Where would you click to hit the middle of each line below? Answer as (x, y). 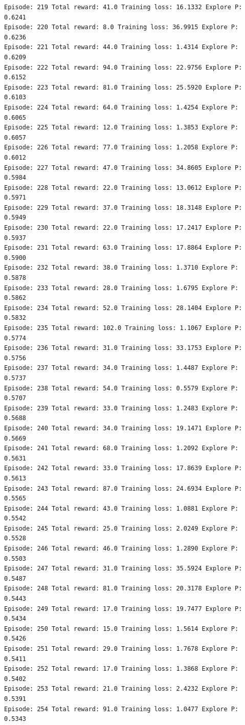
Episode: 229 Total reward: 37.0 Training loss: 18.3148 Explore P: (123, 207)
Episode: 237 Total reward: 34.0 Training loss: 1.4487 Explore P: (121, 368)
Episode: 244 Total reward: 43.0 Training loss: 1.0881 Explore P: (121, 508)
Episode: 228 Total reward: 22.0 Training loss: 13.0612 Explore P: (123, 188)
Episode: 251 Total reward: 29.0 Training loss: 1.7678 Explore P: (121, 649)
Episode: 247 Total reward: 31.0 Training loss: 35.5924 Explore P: (123, 569)
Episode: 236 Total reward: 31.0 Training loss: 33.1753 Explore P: (123, 348)
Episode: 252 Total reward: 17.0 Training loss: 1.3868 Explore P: (121, 669)
